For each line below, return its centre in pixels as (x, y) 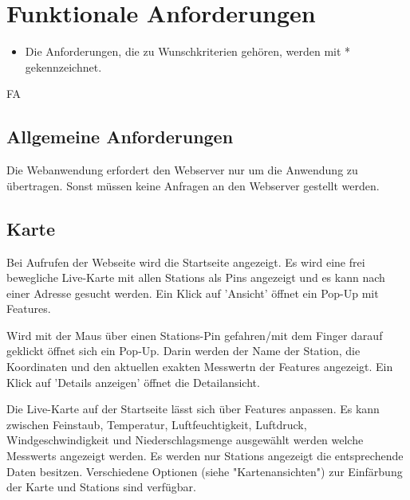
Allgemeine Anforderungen (120, 137)
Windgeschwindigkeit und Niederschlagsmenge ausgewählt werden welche (185, 440)
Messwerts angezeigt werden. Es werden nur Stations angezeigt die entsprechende (205, 456)
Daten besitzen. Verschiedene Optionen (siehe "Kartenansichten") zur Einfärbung (205, 471)
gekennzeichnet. (63, 66)
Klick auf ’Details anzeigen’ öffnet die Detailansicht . (133, 382)
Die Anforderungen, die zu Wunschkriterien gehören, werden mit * (188, 51)
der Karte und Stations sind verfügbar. (101, 487)
